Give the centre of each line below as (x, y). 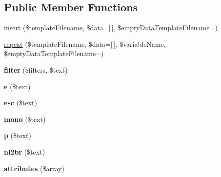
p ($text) (18, 135)
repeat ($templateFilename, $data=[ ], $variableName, (85, 44)
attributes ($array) (34, 168)
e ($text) (17, 86)
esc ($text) (20, 103)
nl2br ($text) (25, 151)
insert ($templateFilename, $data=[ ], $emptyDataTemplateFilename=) (111, 28)
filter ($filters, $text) (36, 69)
